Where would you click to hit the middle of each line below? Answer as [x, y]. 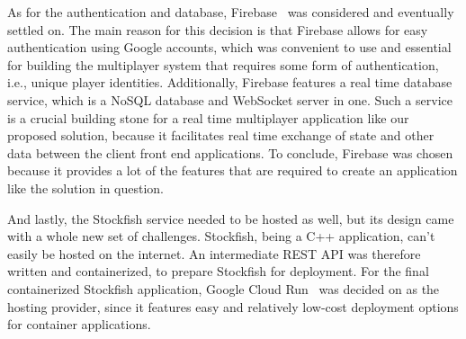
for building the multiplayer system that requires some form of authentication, [223, 64]
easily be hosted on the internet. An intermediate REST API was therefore [214, 253]
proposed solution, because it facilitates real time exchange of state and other [221, 135]
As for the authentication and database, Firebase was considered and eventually [231, 12]
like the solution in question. [86, 187]
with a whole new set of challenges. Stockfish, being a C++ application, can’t [221, 236]
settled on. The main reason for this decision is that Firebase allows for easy [218, 29]
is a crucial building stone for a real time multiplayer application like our [208, 117]
